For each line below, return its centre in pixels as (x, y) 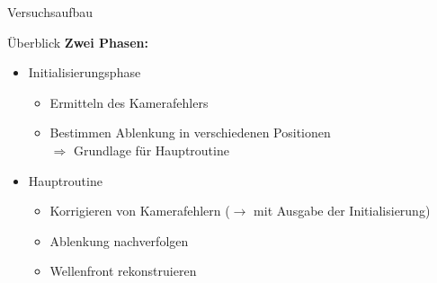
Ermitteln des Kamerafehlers (129, 102)
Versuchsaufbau (50, 12)
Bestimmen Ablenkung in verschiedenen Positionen (190, 133)
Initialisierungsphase (85, 72)
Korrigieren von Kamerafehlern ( (140, 211)
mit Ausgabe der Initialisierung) (342, 211)
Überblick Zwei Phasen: (78, 42)
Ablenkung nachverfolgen (119, 240)
